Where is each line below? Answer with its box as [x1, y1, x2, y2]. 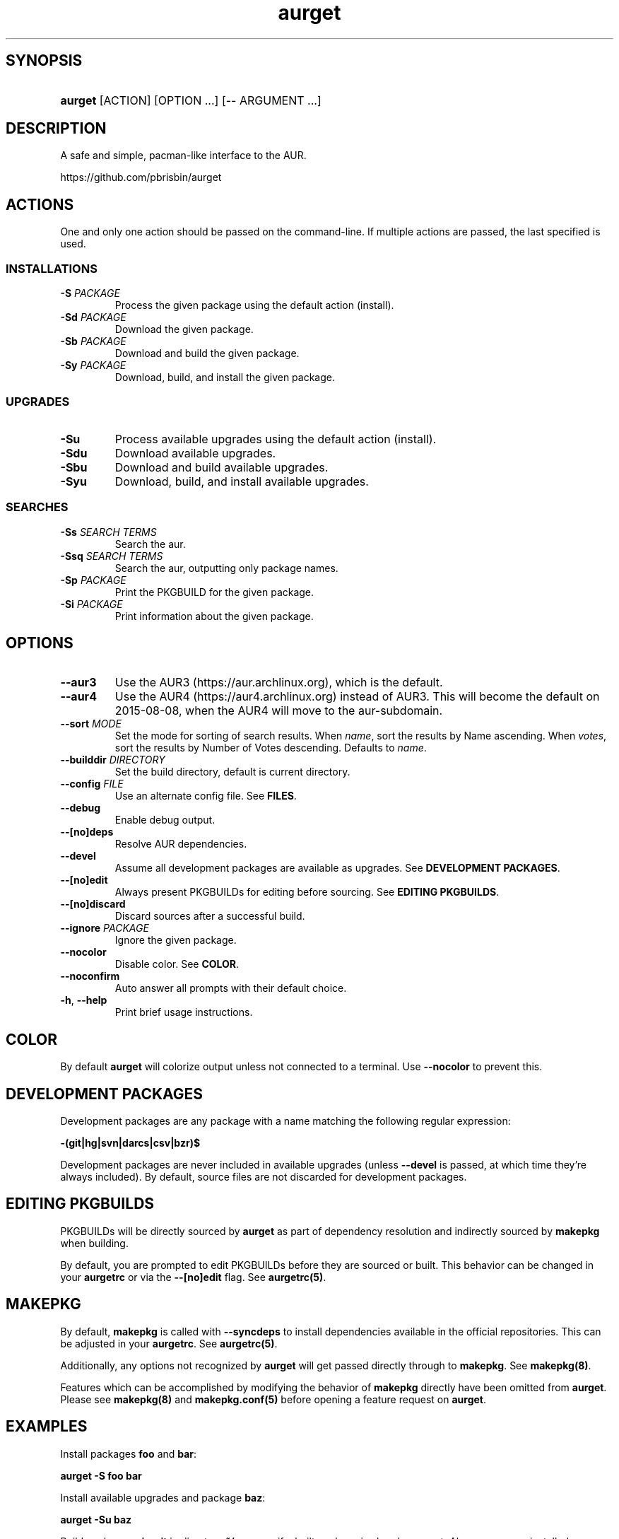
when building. [60, 1236, 129, 1249]
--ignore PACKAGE [60, 922, 149, 935]
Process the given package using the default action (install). [114, 299, 394, 312]
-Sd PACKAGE [60, 311, 126, 324]
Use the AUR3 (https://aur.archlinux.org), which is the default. [114, 675, 443, 690]
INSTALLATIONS [6, 261, 98, 276]
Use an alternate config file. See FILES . [114, 790, 297, 802]
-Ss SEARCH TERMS [60, 525, 157, 538]
